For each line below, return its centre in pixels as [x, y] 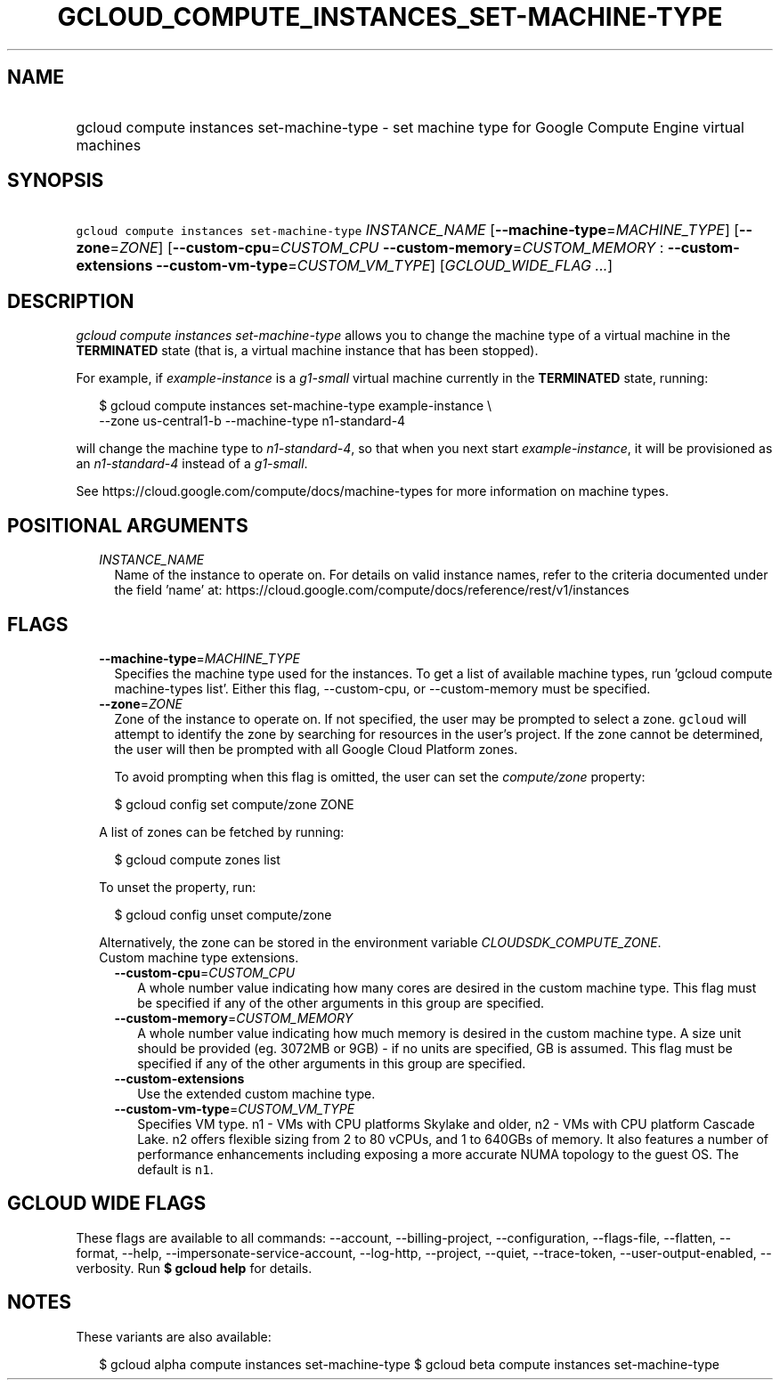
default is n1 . [175, 1169]
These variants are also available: [174, 1336]
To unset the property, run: [178, 887]
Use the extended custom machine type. [256, 1093]
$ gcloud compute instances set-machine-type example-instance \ [296, 406]
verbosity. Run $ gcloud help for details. [194, 1268]
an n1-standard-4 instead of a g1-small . [192, 464]
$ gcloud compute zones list [197, 859]
